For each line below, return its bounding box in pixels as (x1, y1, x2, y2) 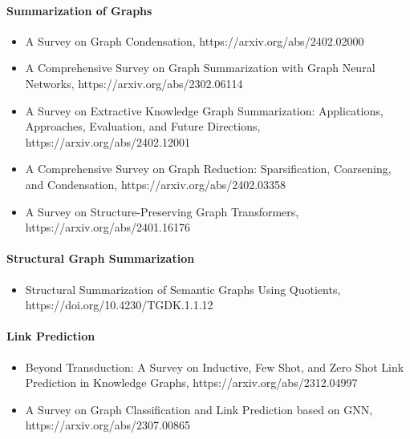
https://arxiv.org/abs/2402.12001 (25, 133, 191, 150)
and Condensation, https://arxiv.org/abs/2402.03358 (25, 175, 286, 192)
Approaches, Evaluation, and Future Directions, (25, 118, 261, 135)
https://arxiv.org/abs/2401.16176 (25, 219, 191, 236)
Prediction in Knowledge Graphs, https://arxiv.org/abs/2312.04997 (25, 374, 358, 391)
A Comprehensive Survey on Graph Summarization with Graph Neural (25, 59, 375, 76)
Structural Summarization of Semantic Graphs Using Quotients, (25, 280, 341, 297)
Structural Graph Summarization (6, 250, 195, 267)
